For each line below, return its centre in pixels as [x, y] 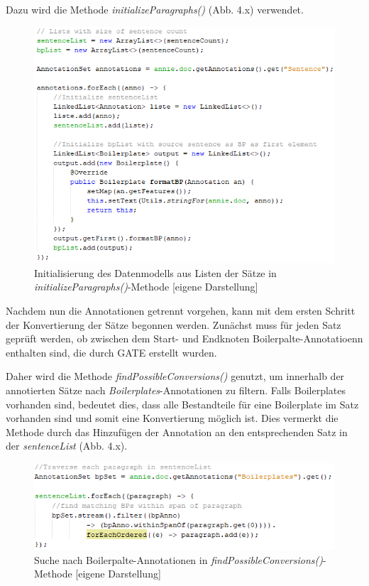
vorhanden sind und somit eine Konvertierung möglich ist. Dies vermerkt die [172, 418]
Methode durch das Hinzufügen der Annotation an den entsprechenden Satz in [177, 432]
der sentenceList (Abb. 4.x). [67, 446]
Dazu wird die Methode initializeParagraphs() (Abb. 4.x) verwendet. [155, 9]
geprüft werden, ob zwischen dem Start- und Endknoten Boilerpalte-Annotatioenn [184, 338]
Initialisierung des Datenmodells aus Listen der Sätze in [155, 272]
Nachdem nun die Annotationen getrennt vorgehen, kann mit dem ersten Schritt [181, 310]
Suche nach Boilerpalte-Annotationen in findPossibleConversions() [178, 559]
